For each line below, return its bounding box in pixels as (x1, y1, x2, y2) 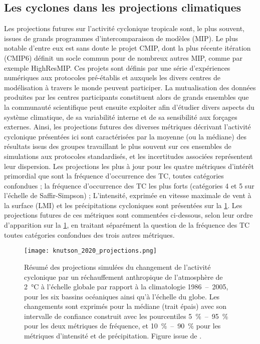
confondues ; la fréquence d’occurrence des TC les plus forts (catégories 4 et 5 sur (4, 180, 254, 191)
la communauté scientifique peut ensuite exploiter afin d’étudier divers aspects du (4, 101, 254, 112)
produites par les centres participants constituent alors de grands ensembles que (4, 92, 249, 102)
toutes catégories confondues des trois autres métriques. (4, 229, 175, 240)
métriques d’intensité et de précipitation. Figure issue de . (24, 330, 202, 341)
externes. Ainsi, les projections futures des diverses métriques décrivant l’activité (4, 121, 251, 132)
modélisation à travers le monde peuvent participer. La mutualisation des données (4, 82, 256, 92)
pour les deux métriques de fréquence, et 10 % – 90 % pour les (24, 320, 221, 331)
